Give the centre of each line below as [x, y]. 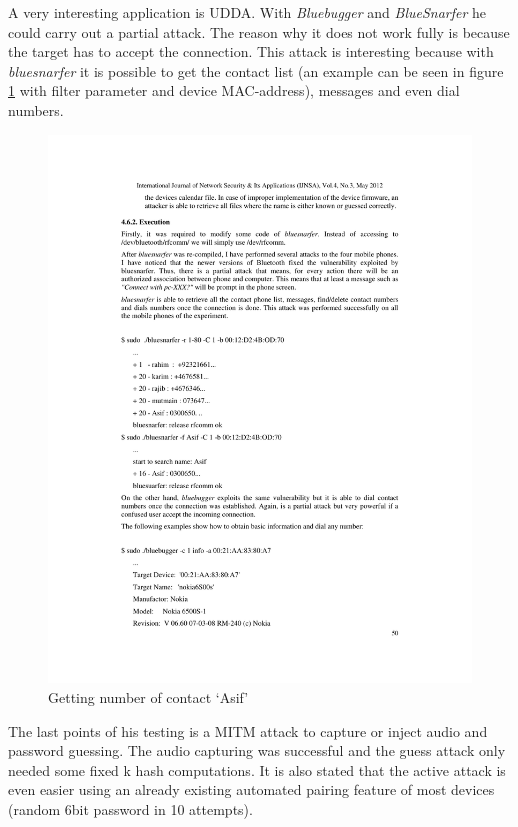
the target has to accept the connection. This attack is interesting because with [251, 51]
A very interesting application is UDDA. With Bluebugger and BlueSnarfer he [247, 12]
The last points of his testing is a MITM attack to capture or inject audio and [248, 730]
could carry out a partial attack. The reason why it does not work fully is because [259, 31]
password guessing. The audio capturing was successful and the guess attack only [257, 750]
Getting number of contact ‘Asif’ [148, 697]
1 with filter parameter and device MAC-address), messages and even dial [234, 90]
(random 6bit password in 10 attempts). [130, 809]
